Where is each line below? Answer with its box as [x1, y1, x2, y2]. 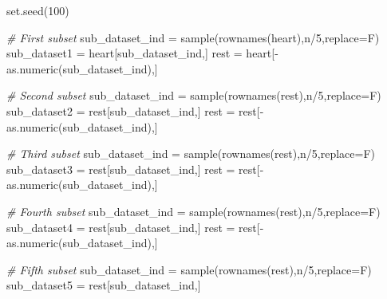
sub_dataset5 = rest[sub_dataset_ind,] [6, 277, 201, 293]
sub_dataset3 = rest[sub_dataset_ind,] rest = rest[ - [6, 160, 264, 177]
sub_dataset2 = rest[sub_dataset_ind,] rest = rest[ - [6, 102, 264, 119]
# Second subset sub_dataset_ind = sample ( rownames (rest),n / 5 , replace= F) [6, 87, 381, 104]
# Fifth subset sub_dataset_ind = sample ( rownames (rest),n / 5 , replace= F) [6, 261, 372, 277]
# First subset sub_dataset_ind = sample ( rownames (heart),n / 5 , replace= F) [6, 29, 380, 45]
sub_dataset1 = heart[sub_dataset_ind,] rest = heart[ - [6, 45, 278, 61]
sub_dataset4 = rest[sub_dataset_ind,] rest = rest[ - [6, 218, 264, 235]
